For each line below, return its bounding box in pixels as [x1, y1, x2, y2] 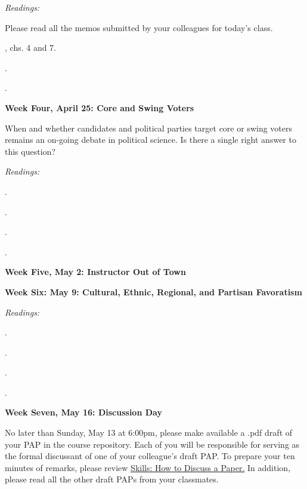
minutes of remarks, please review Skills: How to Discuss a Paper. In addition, [5, 461, 291, 473]
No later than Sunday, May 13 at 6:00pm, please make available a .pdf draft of [5, 426, 293, 439]
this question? [5, 145, 55, 157]
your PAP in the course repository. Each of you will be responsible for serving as [5, 438, 300, 450]
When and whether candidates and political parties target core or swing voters [5, 121, 292, 134]
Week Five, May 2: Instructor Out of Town [5, 265, 186, 278]
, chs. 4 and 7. [5, 41, 57, 54]
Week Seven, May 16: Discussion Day [5, 406, 162, 418]
